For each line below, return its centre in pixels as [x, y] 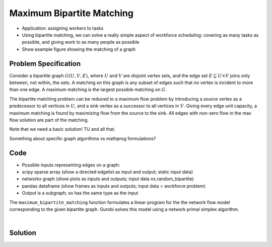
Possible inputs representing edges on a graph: [71, 165]
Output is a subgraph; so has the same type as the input [80, 193]
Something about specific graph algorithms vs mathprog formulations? [83, 138]
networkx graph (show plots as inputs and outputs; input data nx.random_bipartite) [108, 179]
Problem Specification [45, 64]
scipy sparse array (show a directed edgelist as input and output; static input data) [108, 172]
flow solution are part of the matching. [49, 120]
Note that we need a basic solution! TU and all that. [62, 129]
